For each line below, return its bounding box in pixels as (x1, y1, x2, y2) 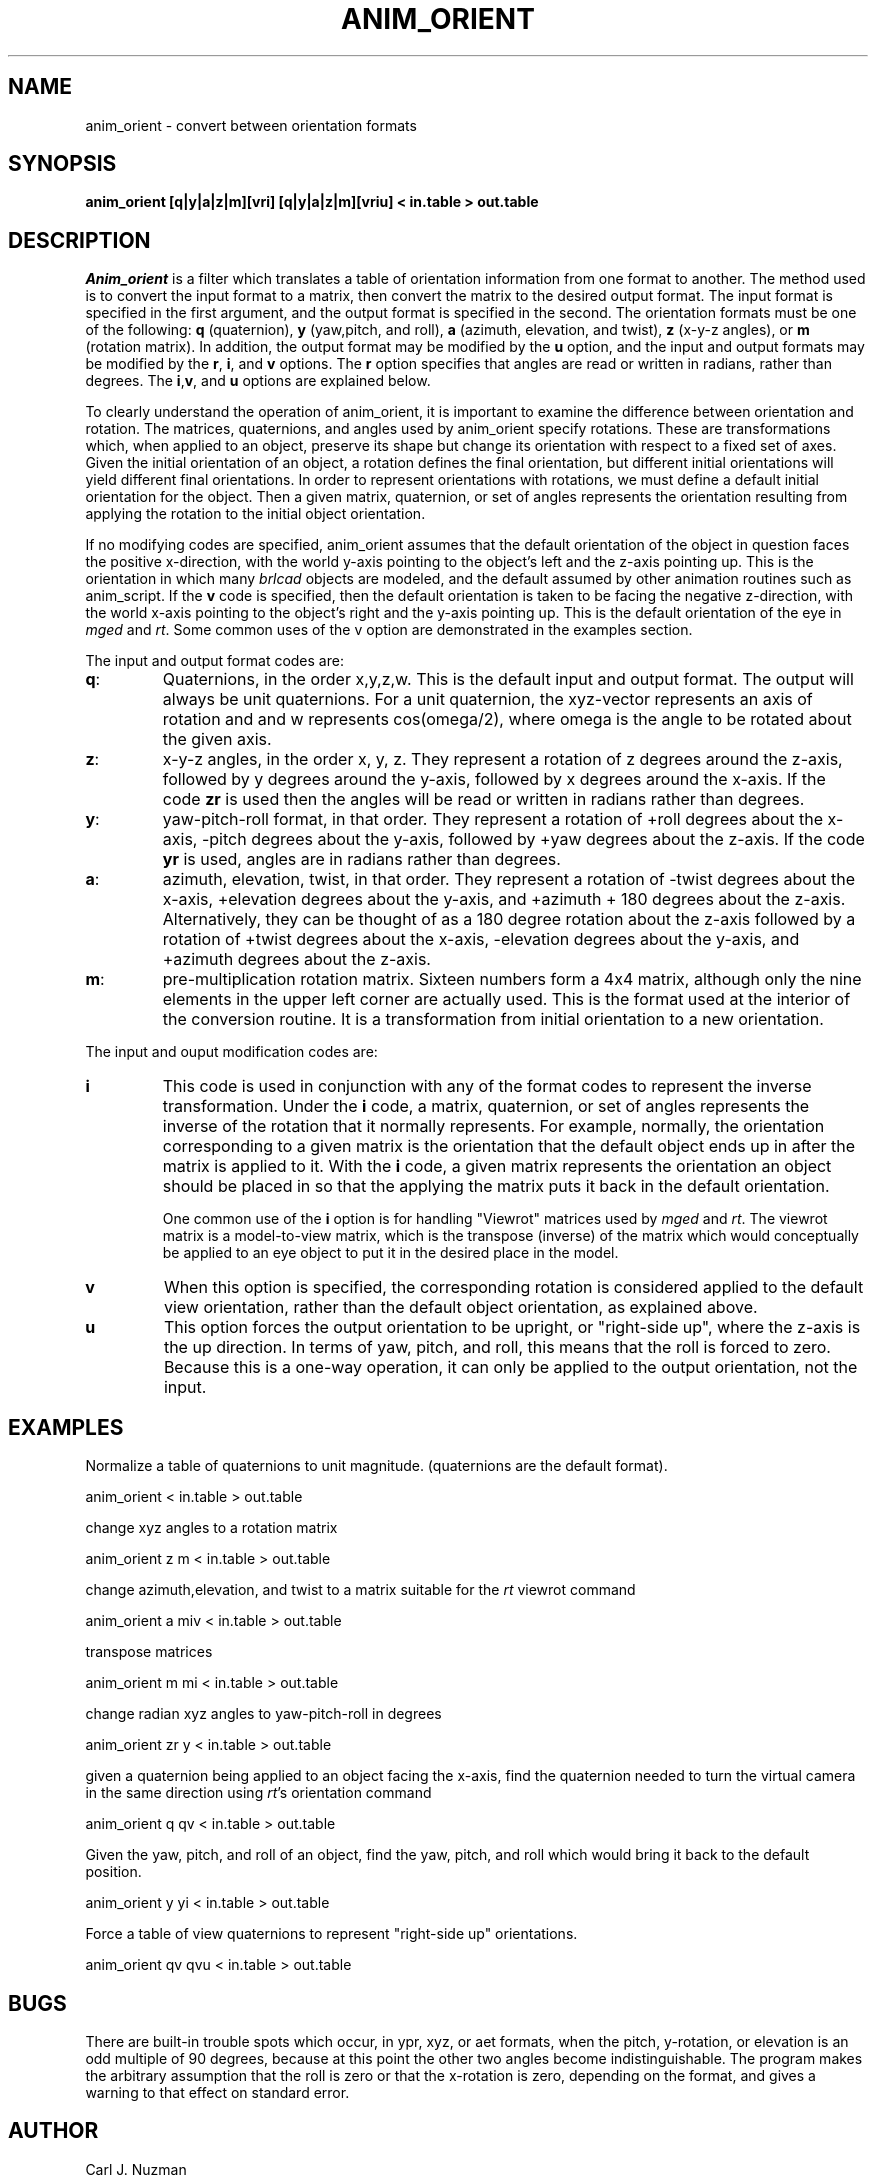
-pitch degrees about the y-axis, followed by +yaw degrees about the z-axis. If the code (201, 829, 865, 850)
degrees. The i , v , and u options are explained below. (85, 372, 431, 390)
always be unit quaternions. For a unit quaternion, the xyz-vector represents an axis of (162, 689, 813, 710)
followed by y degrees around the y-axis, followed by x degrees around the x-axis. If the (162, 769, 826, 790)
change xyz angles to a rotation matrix (85, 1519, 338, 1537)
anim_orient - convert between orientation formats (85, 116, 417, 134)
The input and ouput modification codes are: (85, 1043, 378, 1061)
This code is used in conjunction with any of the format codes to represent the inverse (162, 1076, 812, 1097)
